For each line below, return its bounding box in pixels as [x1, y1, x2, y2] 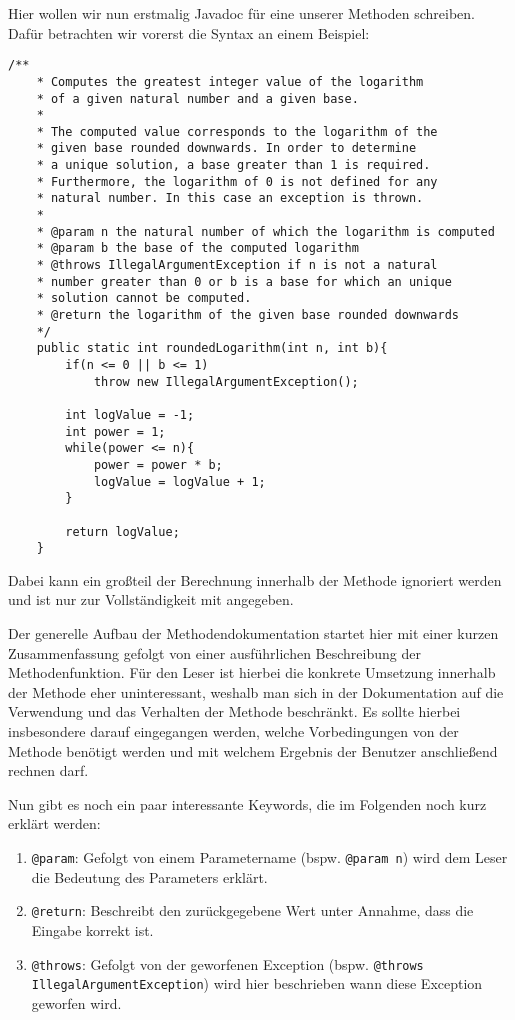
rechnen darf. [8, 760, 89, 781]
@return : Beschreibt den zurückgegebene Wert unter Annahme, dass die [31, 900, 474, 921]
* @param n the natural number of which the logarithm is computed [36, 224, 495, 239]
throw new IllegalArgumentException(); [93, 374, 359, 389]
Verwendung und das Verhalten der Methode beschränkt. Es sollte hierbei [8, 701, 461, 722]
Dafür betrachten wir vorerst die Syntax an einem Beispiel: [8, 22, 370, 43]
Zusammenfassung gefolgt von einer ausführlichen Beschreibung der [8, 642, 421, 663]
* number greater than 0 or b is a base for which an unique [36, 274, 452, 289]
